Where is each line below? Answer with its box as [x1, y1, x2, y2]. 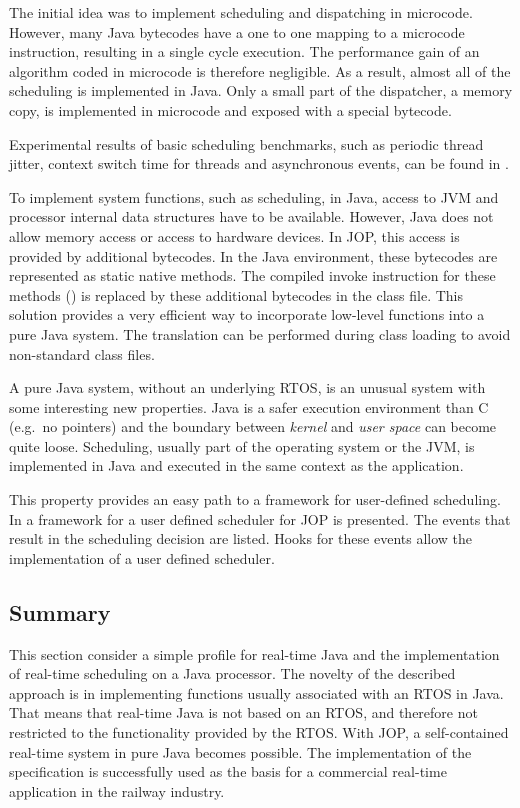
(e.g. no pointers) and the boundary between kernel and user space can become [9, 416, 497, 437]
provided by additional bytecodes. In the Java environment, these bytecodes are [9, 245, 498, 266]
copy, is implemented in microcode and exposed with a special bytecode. [9, 99, 452, 120]
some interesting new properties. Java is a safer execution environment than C [9, 396, 489, 417]
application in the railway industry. [9, 780, 225, 801]
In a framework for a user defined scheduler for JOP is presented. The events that [9, 508, 511, 529]
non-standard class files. [9, 343, 155, 364]
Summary [9, 596, 111, 627]
